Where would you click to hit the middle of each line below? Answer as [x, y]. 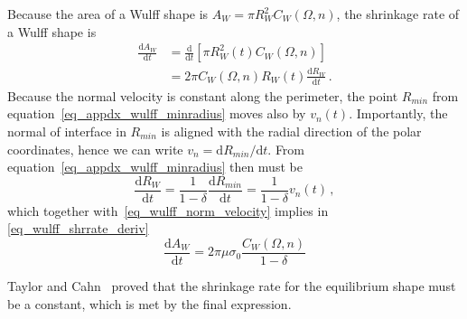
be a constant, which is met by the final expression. [149, 303]
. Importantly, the [398, 113]
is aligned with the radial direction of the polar [291, 131]
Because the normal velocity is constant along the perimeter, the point [203, 95]
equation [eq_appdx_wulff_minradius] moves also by [157, 113]
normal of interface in [67, 131]
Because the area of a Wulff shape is [108, 14]
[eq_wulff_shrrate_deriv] [78, 228]
